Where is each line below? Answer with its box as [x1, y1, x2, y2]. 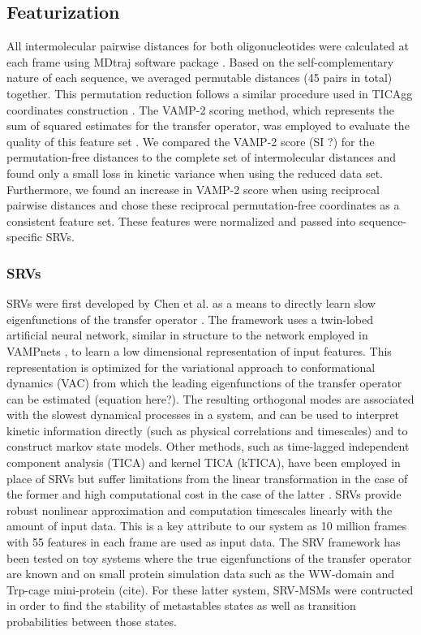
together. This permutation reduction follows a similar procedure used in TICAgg [6, 84, 413, 102]
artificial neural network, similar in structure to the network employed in [6, 326, 368, 343]
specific [6, 228, 43, 245]
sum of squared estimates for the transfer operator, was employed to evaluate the [6, 117, 410, 134]
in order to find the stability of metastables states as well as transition [6, 597, 356, 614]
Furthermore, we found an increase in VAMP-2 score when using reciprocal [6, 180, 380, 197]
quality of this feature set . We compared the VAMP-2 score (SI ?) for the [6, 132, 375, 149]
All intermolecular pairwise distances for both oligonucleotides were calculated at [6, 37, 409, 54]
